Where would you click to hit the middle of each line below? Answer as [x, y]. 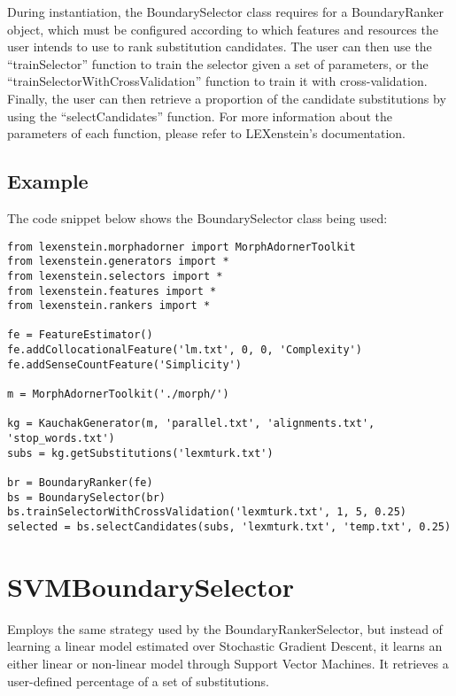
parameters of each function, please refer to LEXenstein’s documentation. [207, 133]
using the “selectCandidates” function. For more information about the [200, 116]
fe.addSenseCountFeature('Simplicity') [124, 364]
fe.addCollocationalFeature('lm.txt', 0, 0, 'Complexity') [185, 350]
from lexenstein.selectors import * [115, 276]
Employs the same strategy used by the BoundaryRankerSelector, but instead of [225, 628]
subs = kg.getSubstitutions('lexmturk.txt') [140, 453]
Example [48, 181]
